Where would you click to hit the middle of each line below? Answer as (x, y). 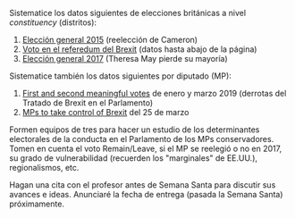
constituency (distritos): (53, 22)
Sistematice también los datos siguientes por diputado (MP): (121, 76)
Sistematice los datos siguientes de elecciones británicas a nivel (128, 13)
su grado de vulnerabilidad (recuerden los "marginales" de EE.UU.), (133, 158)
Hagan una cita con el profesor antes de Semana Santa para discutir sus (143, 185)
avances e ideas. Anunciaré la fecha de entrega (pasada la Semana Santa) (146, 194)
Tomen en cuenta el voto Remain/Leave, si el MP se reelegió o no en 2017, (146, 148)
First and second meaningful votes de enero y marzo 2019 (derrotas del (154, 93)
